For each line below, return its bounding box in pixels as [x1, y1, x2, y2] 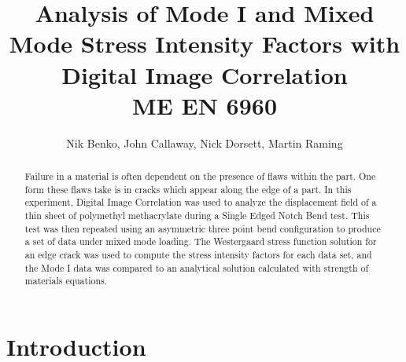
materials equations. [24, 274, 108, 287]
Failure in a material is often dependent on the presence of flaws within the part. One [24, 170, 376, 183]
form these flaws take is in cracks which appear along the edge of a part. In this [24, 182, 352, 196]
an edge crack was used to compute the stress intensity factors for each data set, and [24, 248, 372, 261]
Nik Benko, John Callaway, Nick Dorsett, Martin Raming [66, 134, 343, 151]
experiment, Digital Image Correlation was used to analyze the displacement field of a [24, 196, 377, 209]
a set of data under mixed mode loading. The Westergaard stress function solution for [24, 235, 377, 248]
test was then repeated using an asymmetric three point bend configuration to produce [24, 221, 381, 235]
